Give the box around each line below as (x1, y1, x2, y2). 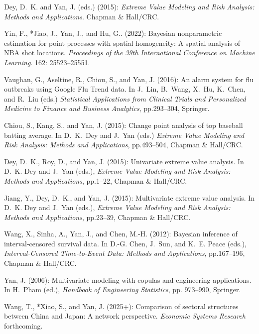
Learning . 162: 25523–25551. (4, 57, 90, 67)
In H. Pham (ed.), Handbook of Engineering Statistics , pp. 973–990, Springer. (4, 284, 241, 295)
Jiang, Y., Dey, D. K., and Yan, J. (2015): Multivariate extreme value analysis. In (4, 192, 255, 203)
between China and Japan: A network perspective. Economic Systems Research (4, 311, 246, 321)
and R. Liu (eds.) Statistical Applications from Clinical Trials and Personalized (4, 93, 246, 104)
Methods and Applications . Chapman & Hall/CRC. (4, 11, 159, 21)
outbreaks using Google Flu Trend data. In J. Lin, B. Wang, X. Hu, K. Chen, (4, 84, 246, 94)
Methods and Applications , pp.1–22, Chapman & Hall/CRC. (4, 175, 187, 186)
